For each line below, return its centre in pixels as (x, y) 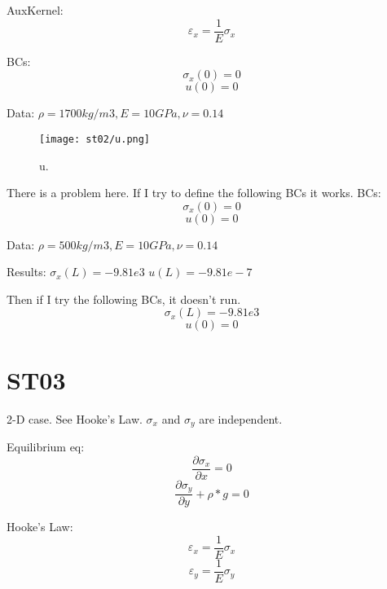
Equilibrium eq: (46, 447)
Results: (26, 272)
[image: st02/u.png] (95, 139)
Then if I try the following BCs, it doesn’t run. (124, 299)
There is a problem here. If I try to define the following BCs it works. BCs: (194, 193)
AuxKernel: (35, 10)
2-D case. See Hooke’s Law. (75, 418)
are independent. (241, 418)
